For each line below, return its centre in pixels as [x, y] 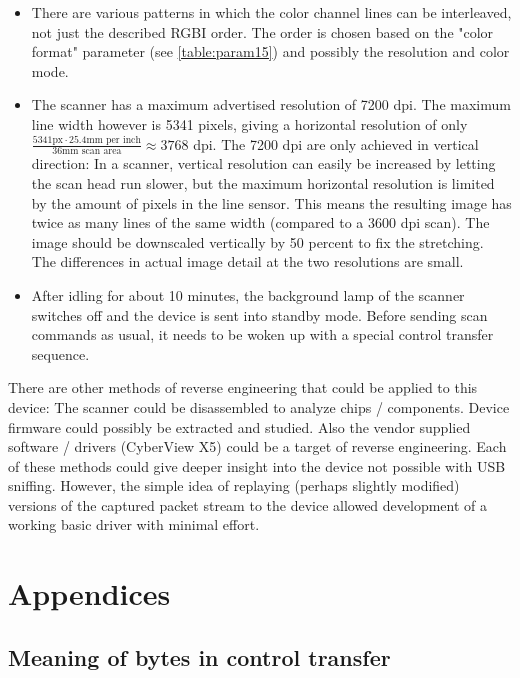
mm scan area [92, 151]
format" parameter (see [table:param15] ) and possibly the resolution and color [270, 51]
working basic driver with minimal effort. [134, 524]
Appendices [89, 593]
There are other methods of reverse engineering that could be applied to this [243, 387]
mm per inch [113, 140]
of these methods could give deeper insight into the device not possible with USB [257, 465]
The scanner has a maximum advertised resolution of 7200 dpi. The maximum [271, 104]
